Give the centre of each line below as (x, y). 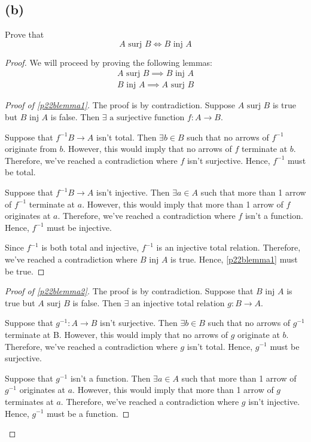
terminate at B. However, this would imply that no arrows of (117, 334)
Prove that (25, 34)
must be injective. (79, 227)
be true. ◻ (25, 271)
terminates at (29, 401)
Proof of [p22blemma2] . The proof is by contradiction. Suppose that (129, 291)
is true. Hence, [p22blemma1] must (234, 259)
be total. (20, 172)
